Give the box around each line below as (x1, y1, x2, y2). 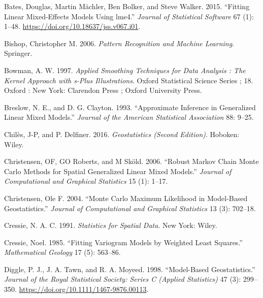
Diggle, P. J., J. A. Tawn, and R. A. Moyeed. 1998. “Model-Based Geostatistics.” (4, 263, 255, 274)
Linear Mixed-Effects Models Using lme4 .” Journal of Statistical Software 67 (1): (4, 11, 254, 21)
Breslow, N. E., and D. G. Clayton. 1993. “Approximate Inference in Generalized (4, 102, 256, 112)
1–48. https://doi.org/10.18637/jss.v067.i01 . (4, 21, 141, 31)
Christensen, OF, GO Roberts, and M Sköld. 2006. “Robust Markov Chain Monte (4, 156, 259, 167)
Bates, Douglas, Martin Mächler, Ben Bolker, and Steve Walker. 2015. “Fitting (4, 1, 250, 11)
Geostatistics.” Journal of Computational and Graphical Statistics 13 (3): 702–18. (4, 203, 256, 213)
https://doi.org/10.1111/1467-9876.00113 (19, 284, 147, 294)
